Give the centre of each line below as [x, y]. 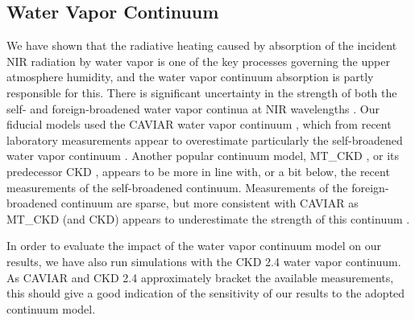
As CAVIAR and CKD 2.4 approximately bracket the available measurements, [200, 277]
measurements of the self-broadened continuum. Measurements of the [177, 187]
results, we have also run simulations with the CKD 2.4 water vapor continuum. [204, 261]
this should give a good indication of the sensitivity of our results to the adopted [206, 293]
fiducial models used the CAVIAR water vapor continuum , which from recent [199, 124]
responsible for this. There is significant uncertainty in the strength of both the [202, 92]
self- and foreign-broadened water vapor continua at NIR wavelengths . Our [193, 108]
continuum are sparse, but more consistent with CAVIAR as [210, 203]
